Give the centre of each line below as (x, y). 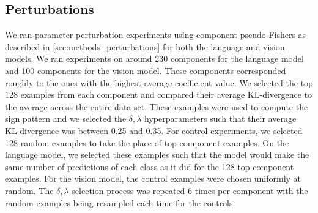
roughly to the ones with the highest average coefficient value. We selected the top (159, 82)
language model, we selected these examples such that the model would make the (157, 155)
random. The (29, 190)
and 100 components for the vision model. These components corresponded (146, 70)
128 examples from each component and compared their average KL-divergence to (159, 95)
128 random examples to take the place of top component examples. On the (147, 142)
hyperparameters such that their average (220, 118)
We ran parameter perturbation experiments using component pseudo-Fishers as (156, 35)
